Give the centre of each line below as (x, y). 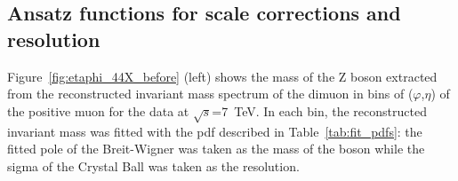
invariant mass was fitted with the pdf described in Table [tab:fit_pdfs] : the (215, 131)
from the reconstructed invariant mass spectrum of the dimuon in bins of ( (210, 94)
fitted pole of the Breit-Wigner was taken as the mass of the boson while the (216, 149)
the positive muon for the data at (98, 110)
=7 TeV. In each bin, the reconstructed (319, 110)
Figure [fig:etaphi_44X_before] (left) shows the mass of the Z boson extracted (222, 76)
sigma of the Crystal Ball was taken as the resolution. (153, 165)
